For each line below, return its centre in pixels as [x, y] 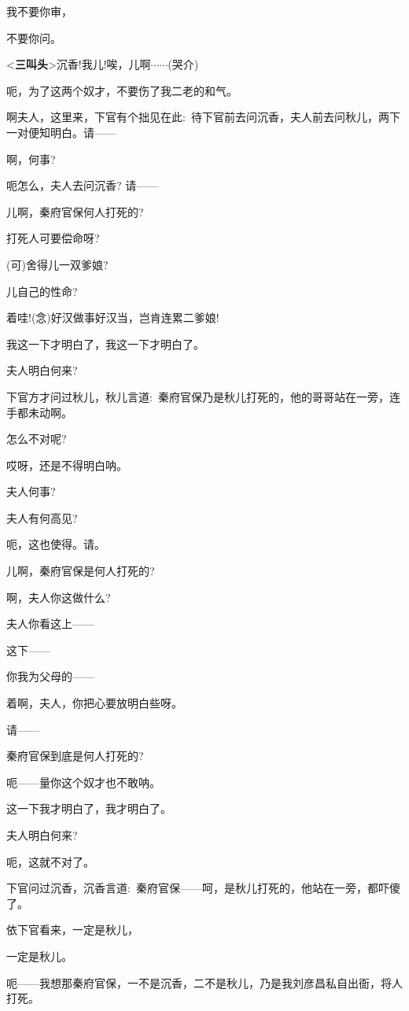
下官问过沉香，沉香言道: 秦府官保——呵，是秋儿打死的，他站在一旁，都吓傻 [203, 888]
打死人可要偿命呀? [53, 238]
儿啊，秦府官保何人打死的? [75, 211]
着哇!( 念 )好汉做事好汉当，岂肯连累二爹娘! [113, 317]
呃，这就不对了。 [50, 861]
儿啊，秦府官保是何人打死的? [81, 571]
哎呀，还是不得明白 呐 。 [67, 465]
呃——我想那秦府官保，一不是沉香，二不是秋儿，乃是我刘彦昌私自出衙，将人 [204, 982]
